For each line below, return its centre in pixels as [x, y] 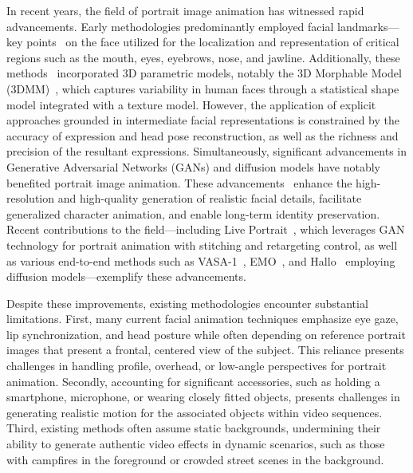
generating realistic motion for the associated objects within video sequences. [195, 412]
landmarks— [368, 26]
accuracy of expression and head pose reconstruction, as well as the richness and [203, 135]
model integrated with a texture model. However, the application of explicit [191, 104]
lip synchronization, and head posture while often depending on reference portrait [206, 334]
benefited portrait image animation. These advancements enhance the [179, 182]
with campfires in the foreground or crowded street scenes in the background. [195, 459]
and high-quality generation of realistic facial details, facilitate [210, 198]
